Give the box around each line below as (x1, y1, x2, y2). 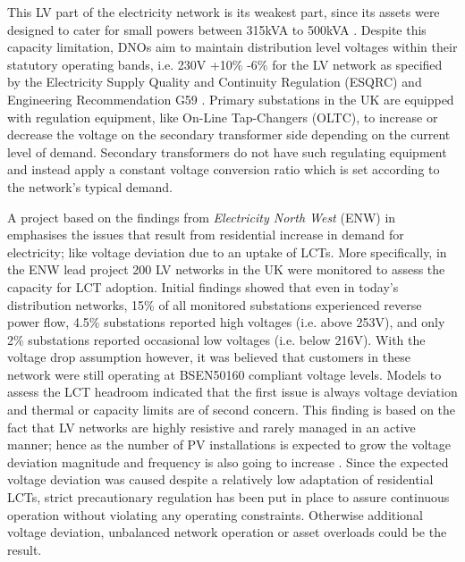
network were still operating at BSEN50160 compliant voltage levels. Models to (7, 365, 442, 383)
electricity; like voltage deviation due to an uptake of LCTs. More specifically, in (7, 242, 447, 261)
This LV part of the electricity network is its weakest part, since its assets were (7, 3, 440, 21)
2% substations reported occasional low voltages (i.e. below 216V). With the (7, 330, 426, 348)
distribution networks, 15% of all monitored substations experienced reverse (7, 295, 422, 314)
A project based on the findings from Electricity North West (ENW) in (7, 207, 396, 226)
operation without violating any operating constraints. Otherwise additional (7, 505, 423, 524)
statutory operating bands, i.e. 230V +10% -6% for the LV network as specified (7, 55, 443, 73)
